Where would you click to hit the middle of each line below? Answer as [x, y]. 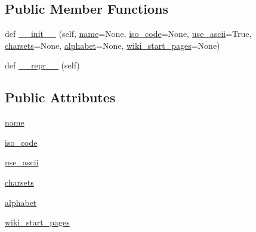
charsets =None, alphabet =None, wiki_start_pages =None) [112, 45]
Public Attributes [60, 97]
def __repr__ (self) [42, 65]
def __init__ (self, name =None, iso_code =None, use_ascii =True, [128, 34]
